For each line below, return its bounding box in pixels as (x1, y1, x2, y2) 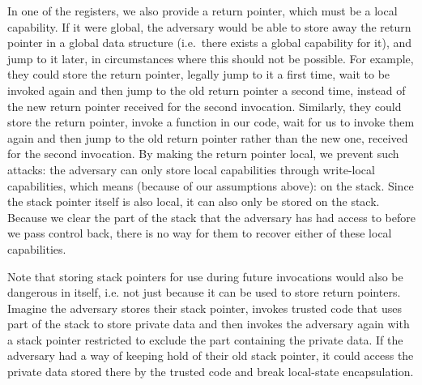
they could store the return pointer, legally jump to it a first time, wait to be (7, 66, 390, 83)
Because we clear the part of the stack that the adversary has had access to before (7, 208, 416, 225)
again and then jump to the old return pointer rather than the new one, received (7, 129, 408, 146)
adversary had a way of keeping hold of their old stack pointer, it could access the (7, 347, 414, 364)
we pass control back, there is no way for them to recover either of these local (7, 225, 392, 242)
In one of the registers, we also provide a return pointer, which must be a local (7, 2, 398, 19)
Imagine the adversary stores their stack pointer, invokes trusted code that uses (7, 299, 402, 316)
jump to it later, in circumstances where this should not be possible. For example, (7, 49, 414, 66)
